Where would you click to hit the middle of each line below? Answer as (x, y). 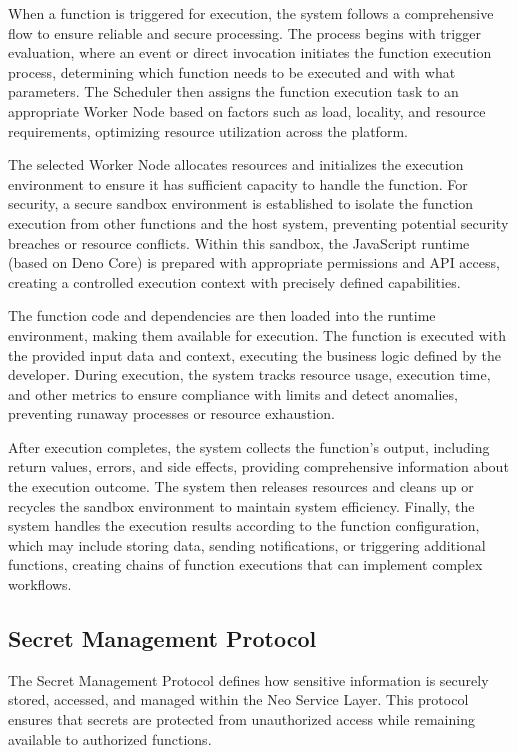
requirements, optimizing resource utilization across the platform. (208, 130)
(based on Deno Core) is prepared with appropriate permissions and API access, (254, 262)
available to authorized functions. (110, 738)
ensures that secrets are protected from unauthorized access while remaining (241, 719)
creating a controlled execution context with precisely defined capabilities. (234, 281)
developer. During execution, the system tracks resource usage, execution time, (249, 374)
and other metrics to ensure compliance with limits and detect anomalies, (233, 393)
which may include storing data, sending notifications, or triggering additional (247, 544)
